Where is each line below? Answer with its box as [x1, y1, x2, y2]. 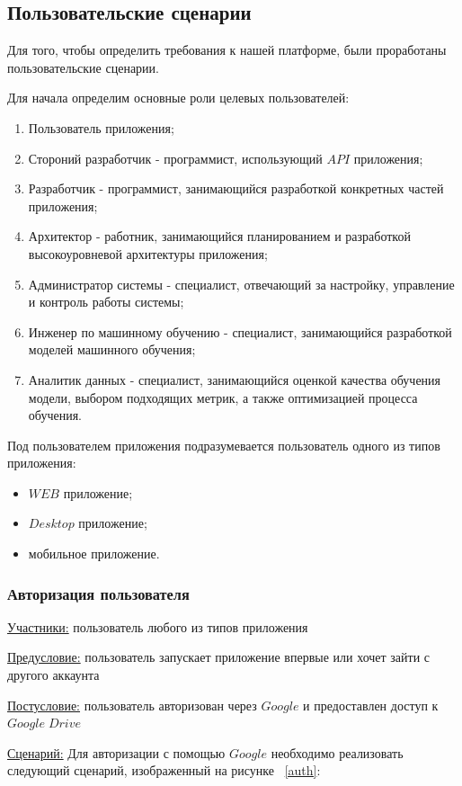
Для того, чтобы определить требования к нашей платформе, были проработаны [7, 40, 447, 59]
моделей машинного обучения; [28, 340, 196, 359]
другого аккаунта [7, 665, 100, 684]
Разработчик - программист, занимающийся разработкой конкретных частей [28, 179, 444, 198]
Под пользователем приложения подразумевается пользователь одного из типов [7, 435, 440, 454]
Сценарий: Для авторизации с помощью [7, 743, 226, 762]
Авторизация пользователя [7, 582, 190, 604]
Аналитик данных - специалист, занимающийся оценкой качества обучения [28, 370, 441, 389]
